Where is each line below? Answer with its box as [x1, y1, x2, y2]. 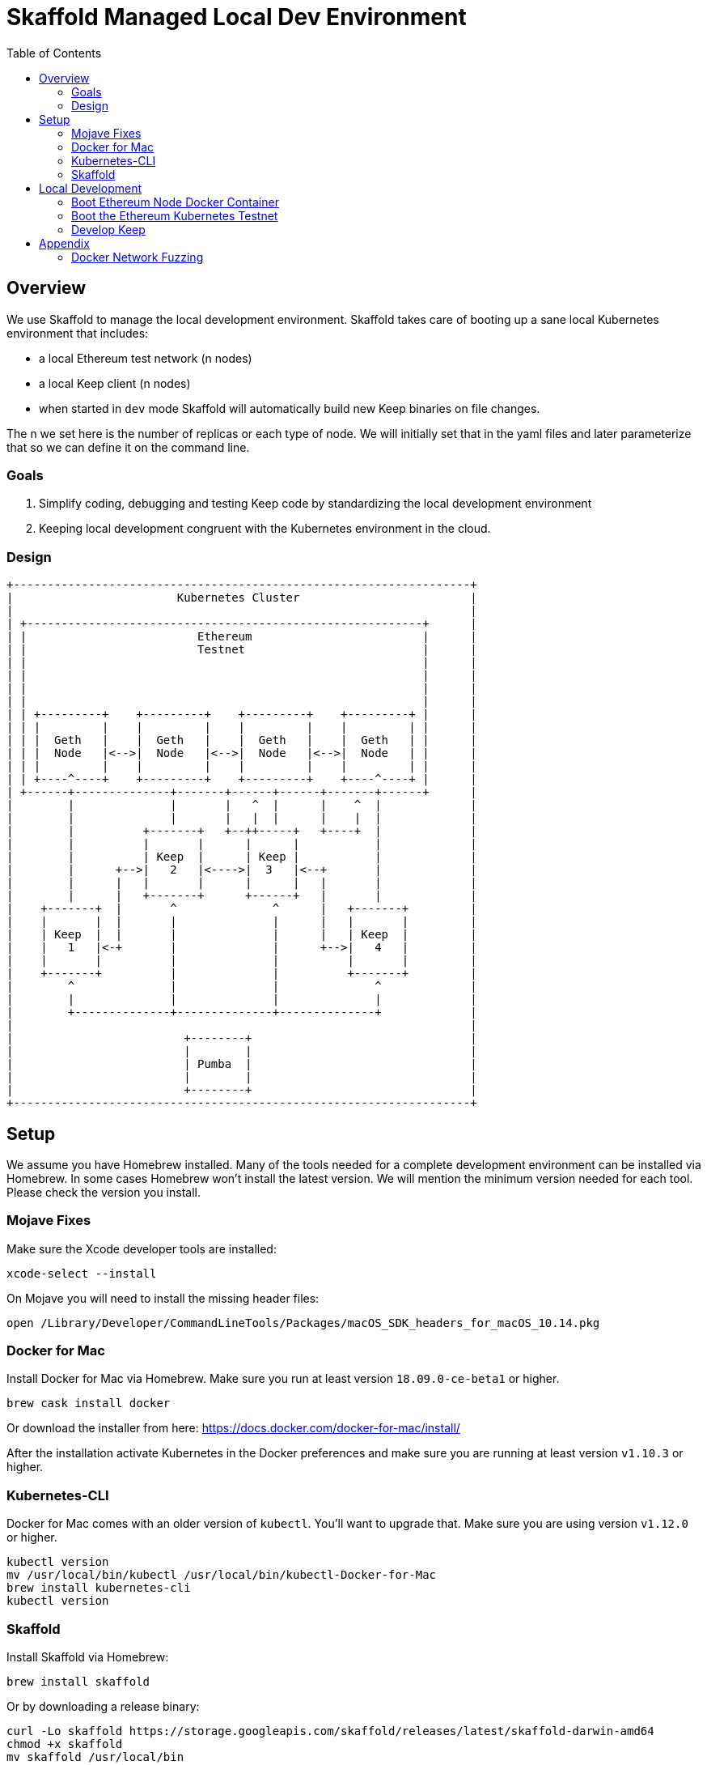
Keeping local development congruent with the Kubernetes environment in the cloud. [39, 521, 491, 536]
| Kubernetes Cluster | [6, 591, 477, 605]
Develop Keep [71, 222, 146, 236]
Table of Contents [6, 45, 102, 60]
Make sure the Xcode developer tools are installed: [6, 1241, 277, 1256]
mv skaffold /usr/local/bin [6, 1750, 184, 1763]
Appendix [39, 236, 90, 250]
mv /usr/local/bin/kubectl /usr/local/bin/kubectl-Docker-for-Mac [6, 1568, 437, 1582]
